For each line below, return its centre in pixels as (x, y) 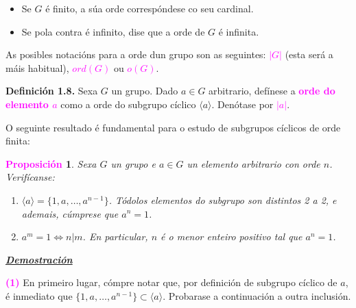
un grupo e (133, 163)
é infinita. (239, 31)
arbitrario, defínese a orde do (272, 91)
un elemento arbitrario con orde (253, 163)
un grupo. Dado (145, 91)
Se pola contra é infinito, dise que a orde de (113, 31)
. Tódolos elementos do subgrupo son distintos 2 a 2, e (223, 200)
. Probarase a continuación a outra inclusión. (257, 295)
